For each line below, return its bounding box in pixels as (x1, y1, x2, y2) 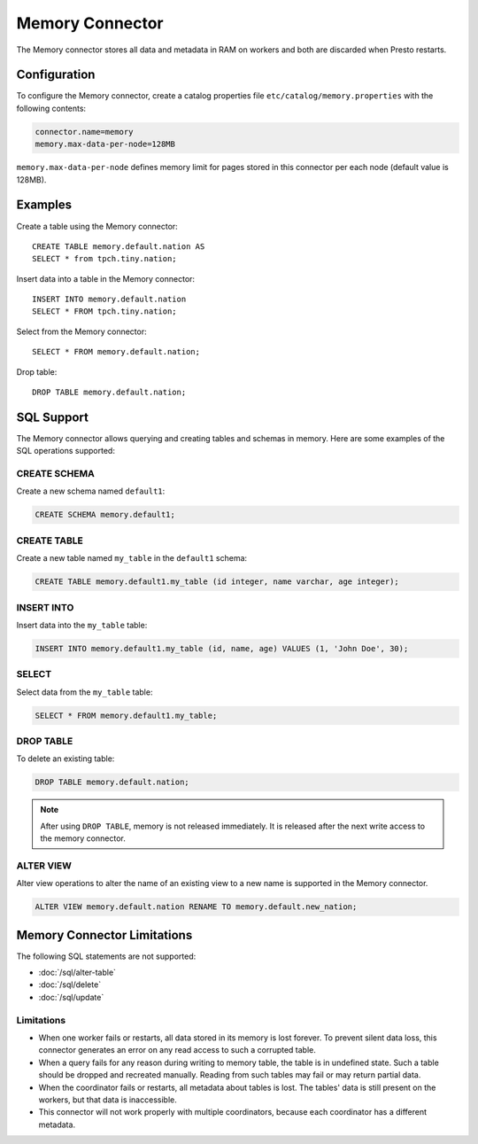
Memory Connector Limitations (16, 927, 193, 943)
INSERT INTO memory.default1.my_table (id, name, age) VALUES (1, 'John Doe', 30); (35, 643, 409, 653)
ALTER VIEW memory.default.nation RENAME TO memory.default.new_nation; (35, 902, 358, 912)
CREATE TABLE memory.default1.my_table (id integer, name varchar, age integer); (35, 577, 400, 587)
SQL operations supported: (16, 446, 115, 456)
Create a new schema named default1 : (16, 486, 166, 496)
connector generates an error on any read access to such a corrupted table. (38, 1045, 316, 1055)
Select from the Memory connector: (16, 326, 147, 337)
